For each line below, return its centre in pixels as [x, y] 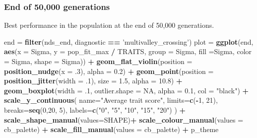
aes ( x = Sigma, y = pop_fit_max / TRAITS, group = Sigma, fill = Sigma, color [128, 51]
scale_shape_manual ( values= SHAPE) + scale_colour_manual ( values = [124, 119]
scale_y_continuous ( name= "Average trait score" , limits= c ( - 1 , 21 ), [111, 100]
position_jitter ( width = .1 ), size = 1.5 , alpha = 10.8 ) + [93, 81]
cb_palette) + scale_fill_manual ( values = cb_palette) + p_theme [111, 129]
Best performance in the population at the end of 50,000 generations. [109, 25]
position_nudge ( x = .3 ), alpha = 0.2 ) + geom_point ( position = [109, 71]
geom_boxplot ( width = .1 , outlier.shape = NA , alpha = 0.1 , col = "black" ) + [127, 90]
